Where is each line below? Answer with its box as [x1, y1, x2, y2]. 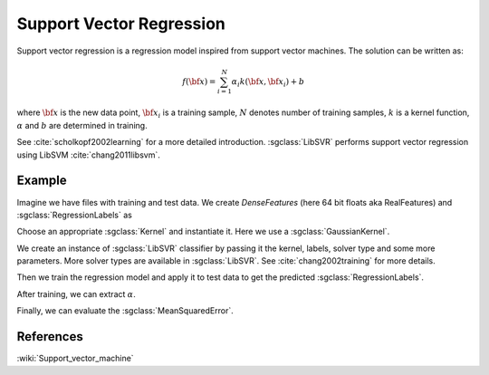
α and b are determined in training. [16, 120, 149, 130]
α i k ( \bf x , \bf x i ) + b [231, 76, 305, 89]
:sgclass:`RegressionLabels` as [16, 209, 133, 220]
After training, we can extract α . [16, 288, 136, 299]
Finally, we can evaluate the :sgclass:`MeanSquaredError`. [16, 305, 235, 316]
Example [16, 173, 67, 188]
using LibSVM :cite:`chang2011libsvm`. [16, 149, 160, 160]
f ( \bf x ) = [182, 76, 216, 86]
